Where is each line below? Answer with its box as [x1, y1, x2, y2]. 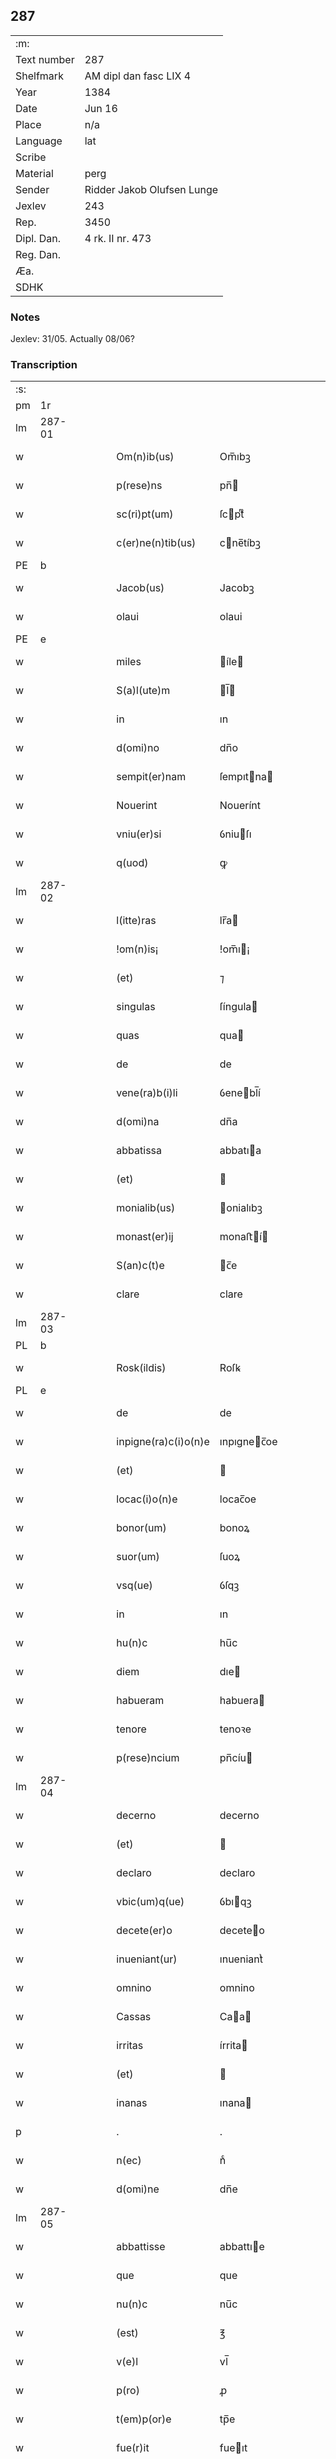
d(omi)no [116, 741, 160, 755]
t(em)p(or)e [116, 2412, 172, 2426]
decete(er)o [116, 1924, 173, 1938]
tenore [116, 1722, 147, 1736]
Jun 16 [84, 101, 118, 115]
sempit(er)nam [116, 770, 187, 784]
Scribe [15, 150, 47, 164]
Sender [15, 182, 50, 196]
